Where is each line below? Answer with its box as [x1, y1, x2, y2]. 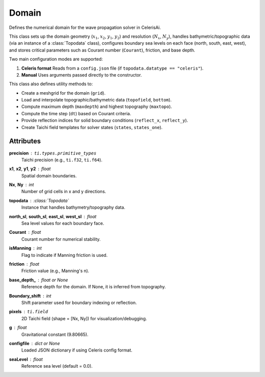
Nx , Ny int [9, 182, 34, 188]
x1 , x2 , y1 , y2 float [9, 166, 51, 172]
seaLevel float [9, 356, 43, 362]
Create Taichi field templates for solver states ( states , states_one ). [21, 124, 163, 130]
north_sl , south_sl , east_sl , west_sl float [9, 213, 97, 219]
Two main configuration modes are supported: [9, 56, 103, 62]
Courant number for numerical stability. [21, 236, 101, 242]
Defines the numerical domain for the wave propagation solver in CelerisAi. [9, 25, 161, 30]
